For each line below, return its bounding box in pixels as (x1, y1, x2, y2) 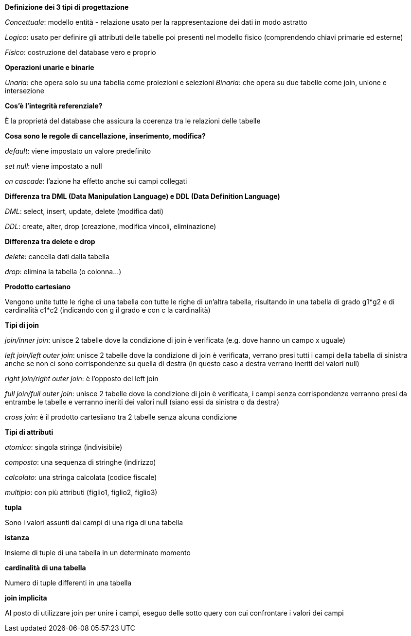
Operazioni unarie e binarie (5, 63, 94, 71)
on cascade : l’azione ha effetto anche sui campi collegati (5, 177, 187, 185)
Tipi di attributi (5, 428, 54, 436)
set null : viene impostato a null (5, 162, 102, 170)
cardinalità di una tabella (5, 564, 86, 572)
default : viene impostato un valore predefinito (5, 147, 151, 155)
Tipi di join (5, 321, 39, 329)
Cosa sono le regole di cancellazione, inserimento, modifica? (5, 132, 206, 140)
